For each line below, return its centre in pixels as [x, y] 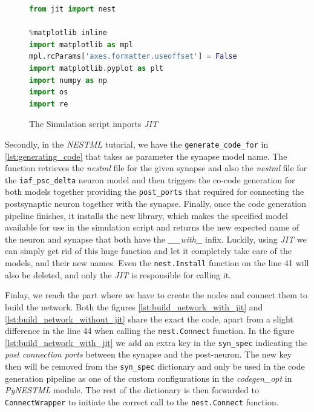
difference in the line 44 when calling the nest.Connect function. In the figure [150, 331]
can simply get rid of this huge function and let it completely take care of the [148, 251]
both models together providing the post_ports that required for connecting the [155, 191]
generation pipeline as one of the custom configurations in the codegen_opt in [149, 378]
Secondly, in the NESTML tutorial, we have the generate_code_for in [137, 144]
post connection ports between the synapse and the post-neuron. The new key [149, 354]
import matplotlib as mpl [81, 44]
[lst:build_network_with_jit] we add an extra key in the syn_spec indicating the [156, 342]
